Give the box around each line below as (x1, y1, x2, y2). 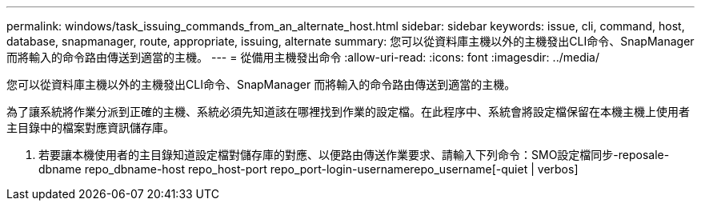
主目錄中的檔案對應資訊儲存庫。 (6, 121, 174, 134)
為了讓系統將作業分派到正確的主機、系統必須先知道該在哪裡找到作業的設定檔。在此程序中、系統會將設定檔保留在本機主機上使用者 (6, 105, 690, 118)
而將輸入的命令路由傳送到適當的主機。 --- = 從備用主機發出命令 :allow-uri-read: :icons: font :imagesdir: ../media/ (6, 50, 600, 64)
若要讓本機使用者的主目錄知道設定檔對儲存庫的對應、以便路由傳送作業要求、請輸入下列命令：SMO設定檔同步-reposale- (38, 148, 670, 161)
